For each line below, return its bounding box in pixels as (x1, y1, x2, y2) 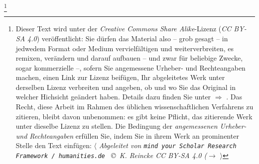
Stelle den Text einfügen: (15, 140, 92, 151)
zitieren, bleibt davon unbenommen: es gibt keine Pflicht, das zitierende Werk (15, 111, 253, 121)
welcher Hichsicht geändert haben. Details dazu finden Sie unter (15, 91, 211, 102)
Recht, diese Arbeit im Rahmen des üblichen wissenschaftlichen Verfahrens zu (15, 101, 254, 112)
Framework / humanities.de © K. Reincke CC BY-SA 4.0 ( (15, 150, 207, 161)
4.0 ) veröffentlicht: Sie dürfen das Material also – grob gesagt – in (27, 33, 228, 43)
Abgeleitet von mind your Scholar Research (99, 140, 237, 151)
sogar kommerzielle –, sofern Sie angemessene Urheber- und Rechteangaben (15, 62, 246, 73)
